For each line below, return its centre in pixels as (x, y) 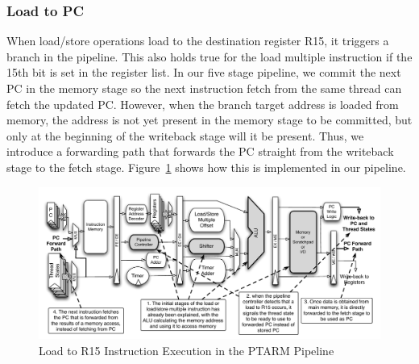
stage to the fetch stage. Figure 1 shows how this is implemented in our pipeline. (206, 167)
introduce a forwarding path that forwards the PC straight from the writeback (200, 151)
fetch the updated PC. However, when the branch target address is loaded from (203, 104)
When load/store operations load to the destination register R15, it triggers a (198, 41)
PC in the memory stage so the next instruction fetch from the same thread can (204, 88)
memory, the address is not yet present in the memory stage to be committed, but (209, 120)
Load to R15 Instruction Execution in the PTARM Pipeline (187, 350)
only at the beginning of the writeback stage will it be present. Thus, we (185, 135)
